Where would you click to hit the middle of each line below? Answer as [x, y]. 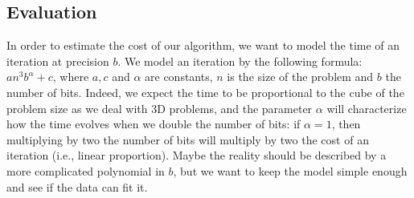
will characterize [367, 108]
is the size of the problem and [300, 77]
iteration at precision [58, 61]
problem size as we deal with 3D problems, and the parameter [160, 108]
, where [71, 77]
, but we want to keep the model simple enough [290, 170]
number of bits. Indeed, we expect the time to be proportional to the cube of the [205, 92]
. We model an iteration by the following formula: [240, 61]
